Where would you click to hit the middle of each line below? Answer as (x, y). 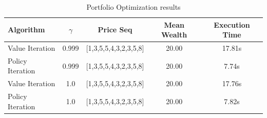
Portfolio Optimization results (133, 7)
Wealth (174, 35)
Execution (232, 24)
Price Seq (115, 30)
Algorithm (26, 30)
